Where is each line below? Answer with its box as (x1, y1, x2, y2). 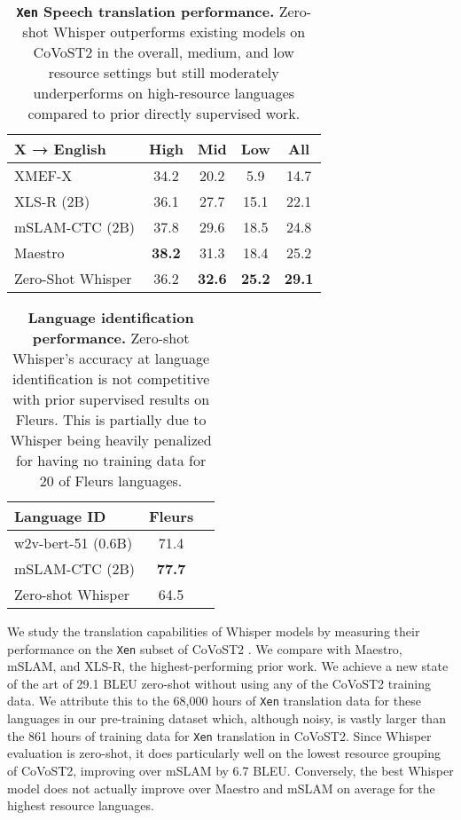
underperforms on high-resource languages (33, 83, 295, 103)
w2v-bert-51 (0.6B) (14, 532, 133, 553)
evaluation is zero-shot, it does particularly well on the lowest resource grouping (7, 744, 441, 762)
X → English (14, 138, 106, 159)
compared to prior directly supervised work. (27, 103, 301, 123)
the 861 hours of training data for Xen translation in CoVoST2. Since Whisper (7, 726, 432, 745)
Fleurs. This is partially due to (15, 409, 207, 430)
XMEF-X (14, 165, 73, 185)
